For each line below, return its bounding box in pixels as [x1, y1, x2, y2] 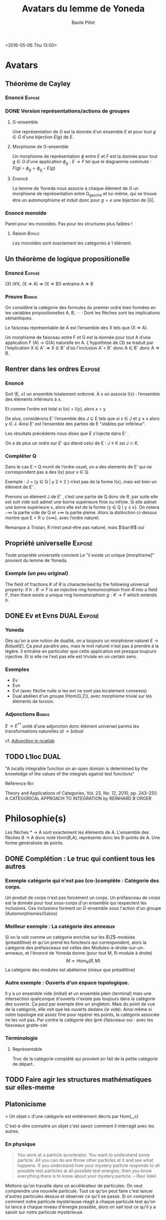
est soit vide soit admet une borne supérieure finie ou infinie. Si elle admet [5, 499, 157, 505]
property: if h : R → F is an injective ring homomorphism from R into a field [5, 586, 158, 592]
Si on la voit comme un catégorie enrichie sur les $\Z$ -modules [5, 934, 135, 940]
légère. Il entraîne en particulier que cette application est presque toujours [5, 648, 157, 655]
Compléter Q [5, 452, 37, 459]
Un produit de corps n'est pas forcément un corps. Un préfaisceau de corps [5, 894, 161, 900]
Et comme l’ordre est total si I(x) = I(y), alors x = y [5, 406, 106, 412]
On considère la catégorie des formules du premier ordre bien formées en [5, 305, 156, 311]
